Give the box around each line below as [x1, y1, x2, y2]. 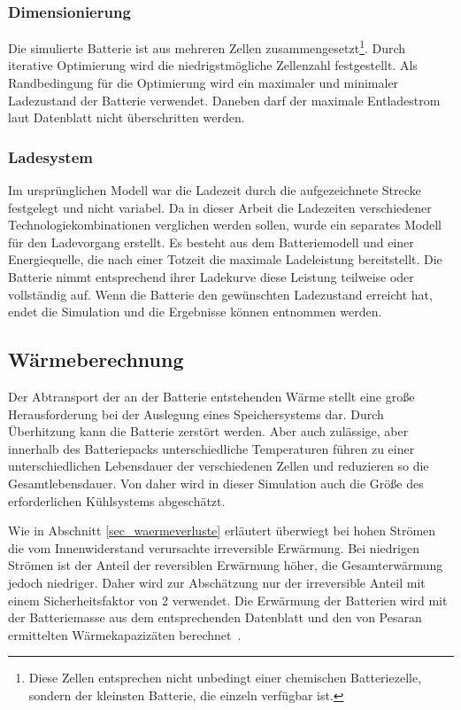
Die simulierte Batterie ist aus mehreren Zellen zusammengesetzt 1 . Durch [8, 36, 406, 57]
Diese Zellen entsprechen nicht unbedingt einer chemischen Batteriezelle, [28, 668, 422, 687]
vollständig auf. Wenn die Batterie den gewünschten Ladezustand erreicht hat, [8, 285, 433, 303]
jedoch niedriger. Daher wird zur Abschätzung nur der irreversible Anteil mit [8, 573, 426, 591]
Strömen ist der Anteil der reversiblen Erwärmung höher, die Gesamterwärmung [8, 556, 443, 574]
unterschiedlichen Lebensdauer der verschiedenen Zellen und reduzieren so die [8, 456, 429, 475]
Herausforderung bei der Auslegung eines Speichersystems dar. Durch [8, 404, 384, 423]
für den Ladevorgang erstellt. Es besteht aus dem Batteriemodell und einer [8, 232, 414, 251]
